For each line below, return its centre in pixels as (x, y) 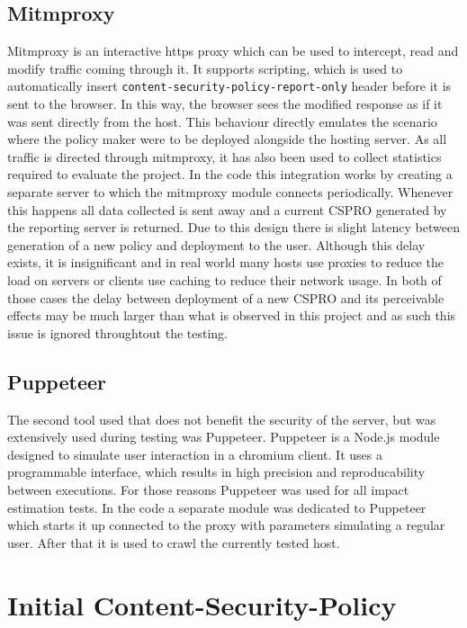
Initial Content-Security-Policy (202, 604)
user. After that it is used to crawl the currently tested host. (174, 542)
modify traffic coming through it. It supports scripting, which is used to (205, 68)
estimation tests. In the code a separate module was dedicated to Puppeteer (217, 507)
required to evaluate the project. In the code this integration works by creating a (230, 174)
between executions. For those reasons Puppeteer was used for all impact (208, 489)
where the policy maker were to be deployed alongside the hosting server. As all (227, 139)
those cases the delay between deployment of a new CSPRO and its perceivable (226, 297)
